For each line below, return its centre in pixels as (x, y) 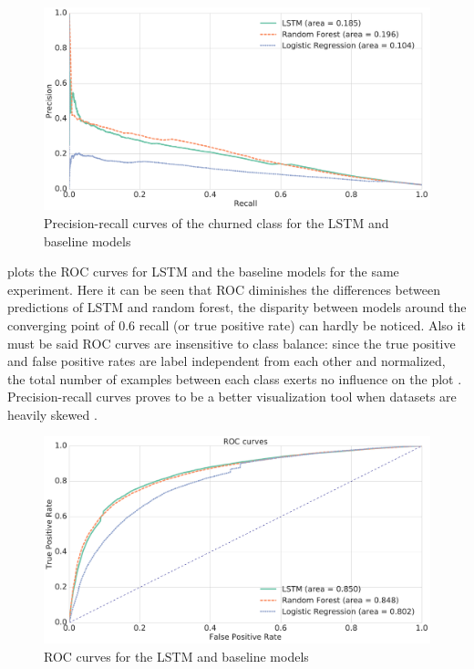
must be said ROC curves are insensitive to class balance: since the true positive (232, 343)
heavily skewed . (52, 414)
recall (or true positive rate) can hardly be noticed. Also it (302, 324)
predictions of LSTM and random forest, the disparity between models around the (237, 307)
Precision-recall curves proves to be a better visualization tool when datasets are (232, 397)
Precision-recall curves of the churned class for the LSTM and (216, 222)
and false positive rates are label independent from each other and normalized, (227, 361)
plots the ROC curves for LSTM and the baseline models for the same (203, 272)
